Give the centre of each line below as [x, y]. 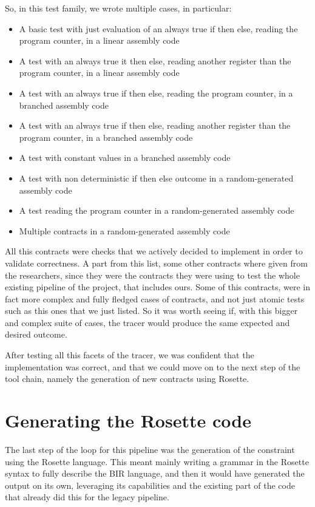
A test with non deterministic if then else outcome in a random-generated [156, 178]
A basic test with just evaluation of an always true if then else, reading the [158, 28]
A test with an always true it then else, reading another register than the [155, 60]
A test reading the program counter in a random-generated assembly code [157, 210]
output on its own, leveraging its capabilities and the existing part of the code [150, 485]
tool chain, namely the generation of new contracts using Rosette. [127, 379]
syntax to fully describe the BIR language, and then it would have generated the [155, 473]
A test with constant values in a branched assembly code [125, 158]
